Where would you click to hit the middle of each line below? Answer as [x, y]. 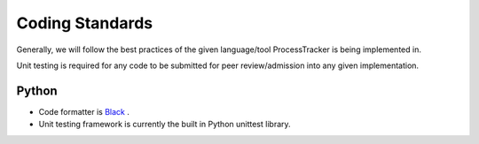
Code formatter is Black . [84, 111]
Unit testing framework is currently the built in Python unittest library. [165, 125]
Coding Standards [85, 23]
